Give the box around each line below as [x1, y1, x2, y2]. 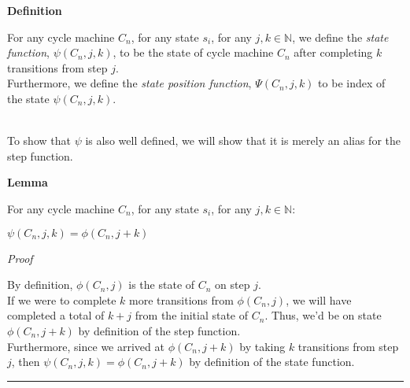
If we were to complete [7, 291, 116, 308]
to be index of [318, 75, 386, 91]
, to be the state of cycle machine [113, 44, 274, 61]
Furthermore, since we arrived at [7, 338, 164, 354]
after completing [294, 44, 373, 61]
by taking [239, 338, 286, 354]
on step [215, 276, 250, 293]
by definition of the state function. [189, 353, 355, 370]
